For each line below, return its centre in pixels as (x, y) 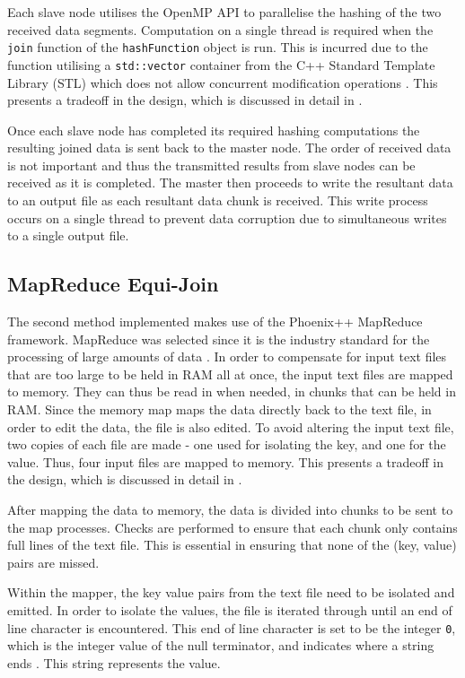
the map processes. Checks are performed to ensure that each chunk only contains (232, 527)
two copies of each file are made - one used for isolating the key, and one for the (227, 444)
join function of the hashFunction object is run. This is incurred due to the (218, 47)
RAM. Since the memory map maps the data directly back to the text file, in (219, 409)
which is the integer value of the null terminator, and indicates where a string (221, 645)
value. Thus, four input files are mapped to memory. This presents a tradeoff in (225, 461)
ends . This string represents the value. (114, 662)
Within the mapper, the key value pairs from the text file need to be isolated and (231, 592)
